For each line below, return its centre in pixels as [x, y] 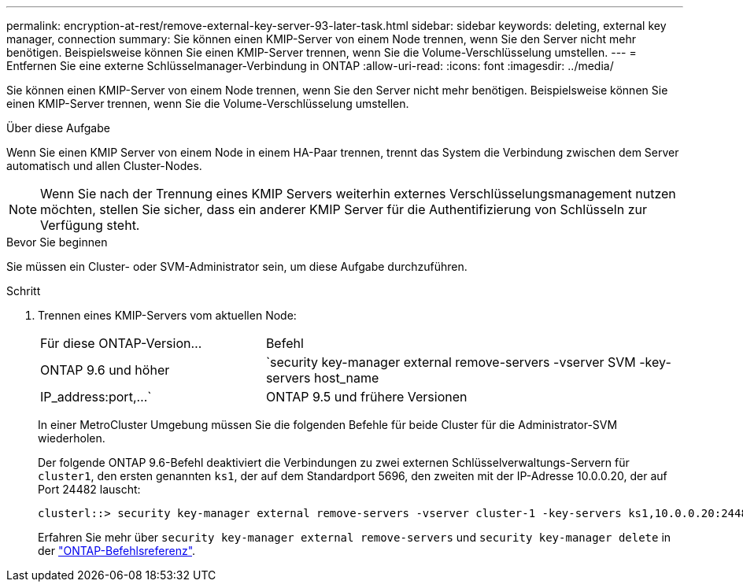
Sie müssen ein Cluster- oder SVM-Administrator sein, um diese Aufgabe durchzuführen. [237, 266]
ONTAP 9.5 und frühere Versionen [366, 397]
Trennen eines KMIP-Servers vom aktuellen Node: [167, 315]
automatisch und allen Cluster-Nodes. [104, 166]
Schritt [24, 291]
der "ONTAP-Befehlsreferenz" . [117, 551]
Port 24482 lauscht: [89, 489]
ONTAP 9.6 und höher [105, 370]
